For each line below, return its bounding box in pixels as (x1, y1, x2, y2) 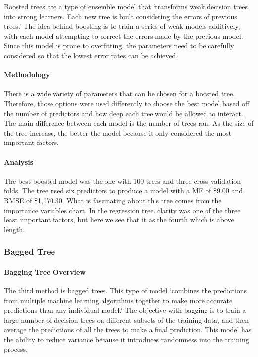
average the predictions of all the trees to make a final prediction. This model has (4, 324, 252, 335)
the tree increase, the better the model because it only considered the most (4, 127, 232, 138)
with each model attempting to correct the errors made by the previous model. (4, 30, 243, 41)
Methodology (4, 70, 50, 80)
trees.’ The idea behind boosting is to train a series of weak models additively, (4, 21, 240, 31)
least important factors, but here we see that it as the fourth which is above (4, 214, 234, 225)
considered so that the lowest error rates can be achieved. (4, 50, 178, 60)
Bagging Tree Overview (4, 266, 86, 277)
